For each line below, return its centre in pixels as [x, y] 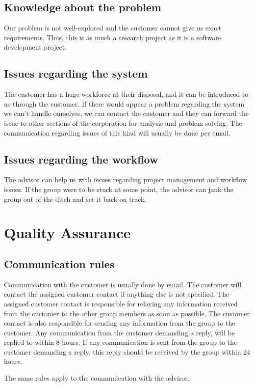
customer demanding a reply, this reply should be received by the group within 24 [127, 351]
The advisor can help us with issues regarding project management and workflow [126, 179]
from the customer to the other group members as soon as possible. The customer [127, 313]
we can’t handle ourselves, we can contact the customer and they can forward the [126, 113]
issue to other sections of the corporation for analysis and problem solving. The [123, 123]
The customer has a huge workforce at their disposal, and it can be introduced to [126, 94]
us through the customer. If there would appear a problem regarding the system [124, 103]
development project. [35, 47]
